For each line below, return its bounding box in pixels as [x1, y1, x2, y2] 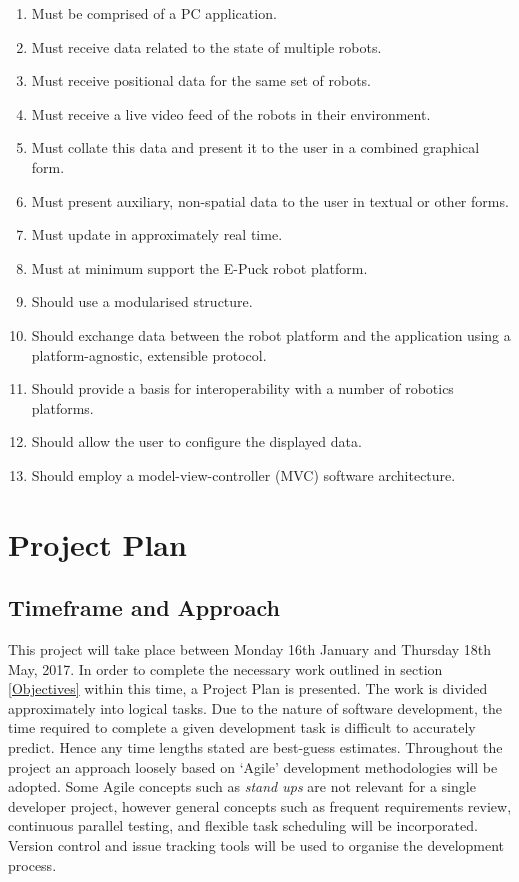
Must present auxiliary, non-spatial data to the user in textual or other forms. [31, 190, 509, 211]
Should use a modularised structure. [31, 291, 253, 312]
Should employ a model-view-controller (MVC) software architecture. [31, 464, 456, 485]
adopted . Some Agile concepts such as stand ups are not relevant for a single [8, 776, 476, 797]
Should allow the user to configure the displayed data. [31, 431, 362, 452]
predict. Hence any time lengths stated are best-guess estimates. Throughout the [8, 737, 503, 758]
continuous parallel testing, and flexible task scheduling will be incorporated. [8, 815, 478, 836]
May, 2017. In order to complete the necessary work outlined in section [8, 658, 443, 679]
